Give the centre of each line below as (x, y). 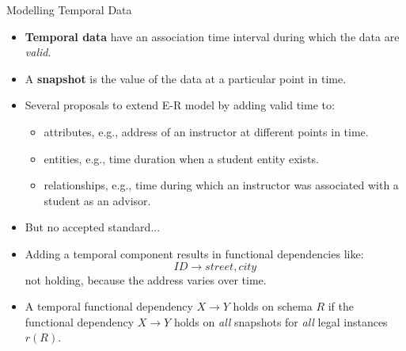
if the (341, 306)
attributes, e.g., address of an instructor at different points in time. (206, 131)
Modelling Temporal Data (69, 10)
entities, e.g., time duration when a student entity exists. (181, 158)
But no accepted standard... (93, 227)
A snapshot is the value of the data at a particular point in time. (186, 78)
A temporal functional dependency (109, 306)
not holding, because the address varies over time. (146, 279)
